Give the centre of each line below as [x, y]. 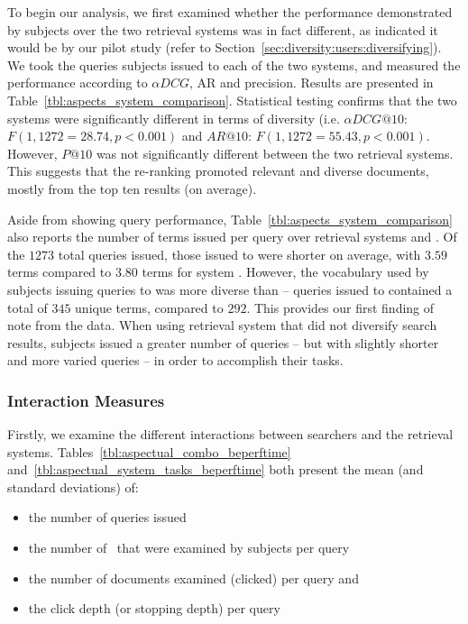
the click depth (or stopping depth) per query [154, 608]
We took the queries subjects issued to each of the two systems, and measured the [234, 64]
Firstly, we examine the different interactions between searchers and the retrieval [230, 434]
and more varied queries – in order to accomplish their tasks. [175, 360]
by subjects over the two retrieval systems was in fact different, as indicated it [223, 29]
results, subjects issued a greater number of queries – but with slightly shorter [223, 342]
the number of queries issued [107, 517]
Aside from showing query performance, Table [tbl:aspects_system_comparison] [230, 219]
